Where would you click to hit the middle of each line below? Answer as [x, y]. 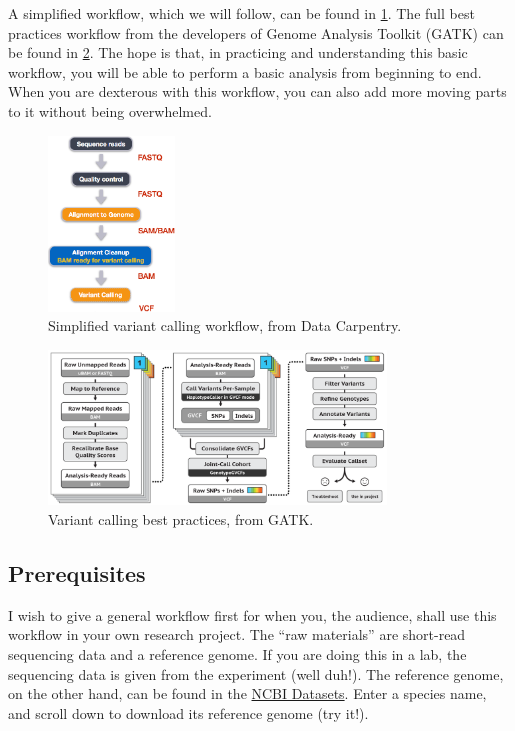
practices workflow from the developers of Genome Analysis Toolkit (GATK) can [256, 32]
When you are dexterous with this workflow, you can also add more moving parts [257, 91]
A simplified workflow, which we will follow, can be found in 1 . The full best [241, 13]
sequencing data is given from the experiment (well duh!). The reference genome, [256, 673]
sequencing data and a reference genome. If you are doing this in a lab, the [237, 654]
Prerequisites [77, 573]
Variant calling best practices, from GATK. [181, 519]
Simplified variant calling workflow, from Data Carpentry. [225, 325]
